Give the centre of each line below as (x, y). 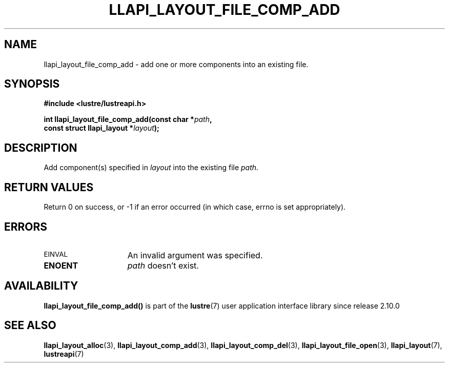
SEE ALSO (30, 325)
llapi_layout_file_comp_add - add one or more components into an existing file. (176, 64)
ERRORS (26, 227)
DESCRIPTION (41, 148)
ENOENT (61, 265)
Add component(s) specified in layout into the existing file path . (151, 168)
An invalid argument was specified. (195, 255)
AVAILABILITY (41, 286)
